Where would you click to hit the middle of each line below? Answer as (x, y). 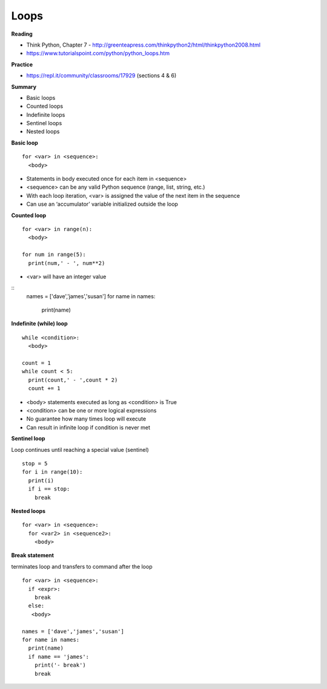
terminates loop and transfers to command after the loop (82, 566)
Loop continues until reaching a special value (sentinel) (80, 449)
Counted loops (45, 106)
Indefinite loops (46, 114)
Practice (22, 64)
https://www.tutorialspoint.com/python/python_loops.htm (98, 53)
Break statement (33, 555)
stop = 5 (35, 463)
